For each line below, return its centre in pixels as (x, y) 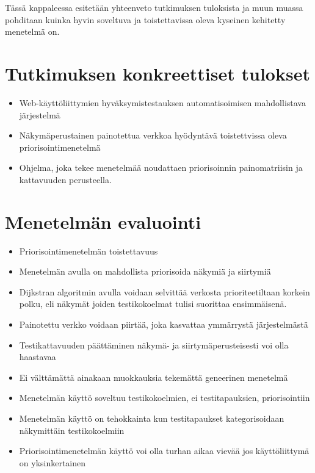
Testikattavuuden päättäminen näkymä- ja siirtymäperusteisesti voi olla (154, 345)
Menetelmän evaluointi (103, 221)
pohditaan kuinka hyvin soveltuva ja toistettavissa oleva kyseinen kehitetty (145, 19)
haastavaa (38, 357)
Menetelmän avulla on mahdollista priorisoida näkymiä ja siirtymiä (145, 271)
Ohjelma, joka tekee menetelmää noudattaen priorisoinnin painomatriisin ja (161, 168)
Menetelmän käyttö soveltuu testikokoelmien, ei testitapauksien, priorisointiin (165, 398)
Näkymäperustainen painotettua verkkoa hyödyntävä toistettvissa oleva (153, 135)
